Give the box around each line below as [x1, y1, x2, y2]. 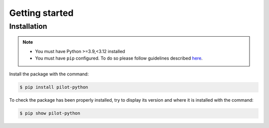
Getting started [9, 7, 74, 18]
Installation [9, 22, 47, 31]
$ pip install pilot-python [19, 84, 88, 90]
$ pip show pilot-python [19, 111, 81, 116]
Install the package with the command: [9, 71, 89, 77]
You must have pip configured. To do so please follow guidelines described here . [35, 55, 203, 61]
